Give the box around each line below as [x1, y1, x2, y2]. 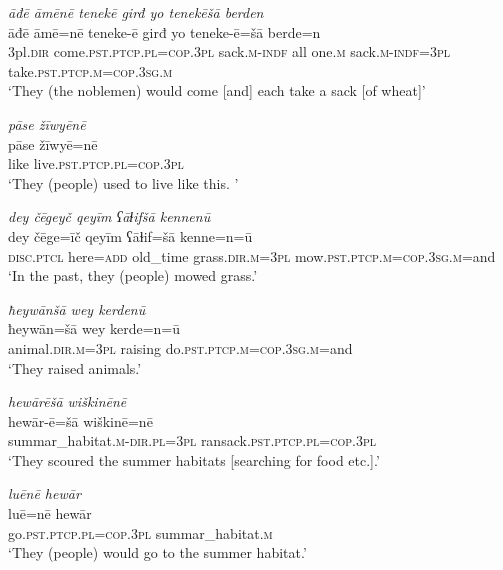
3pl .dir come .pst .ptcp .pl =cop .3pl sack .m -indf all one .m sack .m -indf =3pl [8, 41, 450, 62]
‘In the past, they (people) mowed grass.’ [8, 265, 258, 286]
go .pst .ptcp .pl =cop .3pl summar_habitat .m [8, 522, 273, 543]
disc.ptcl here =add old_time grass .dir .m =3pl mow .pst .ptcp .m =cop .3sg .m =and [8, 245, 496, 266]
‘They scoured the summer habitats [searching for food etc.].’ [8, 449, 380, 470]
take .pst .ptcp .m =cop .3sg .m [8, 60, 173, 81]
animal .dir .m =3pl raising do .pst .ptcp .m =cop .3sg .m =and [8, 337, 353, 358]
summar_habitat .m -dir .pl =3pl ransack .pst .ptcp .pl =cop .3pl [8, 430, 376, 451]
